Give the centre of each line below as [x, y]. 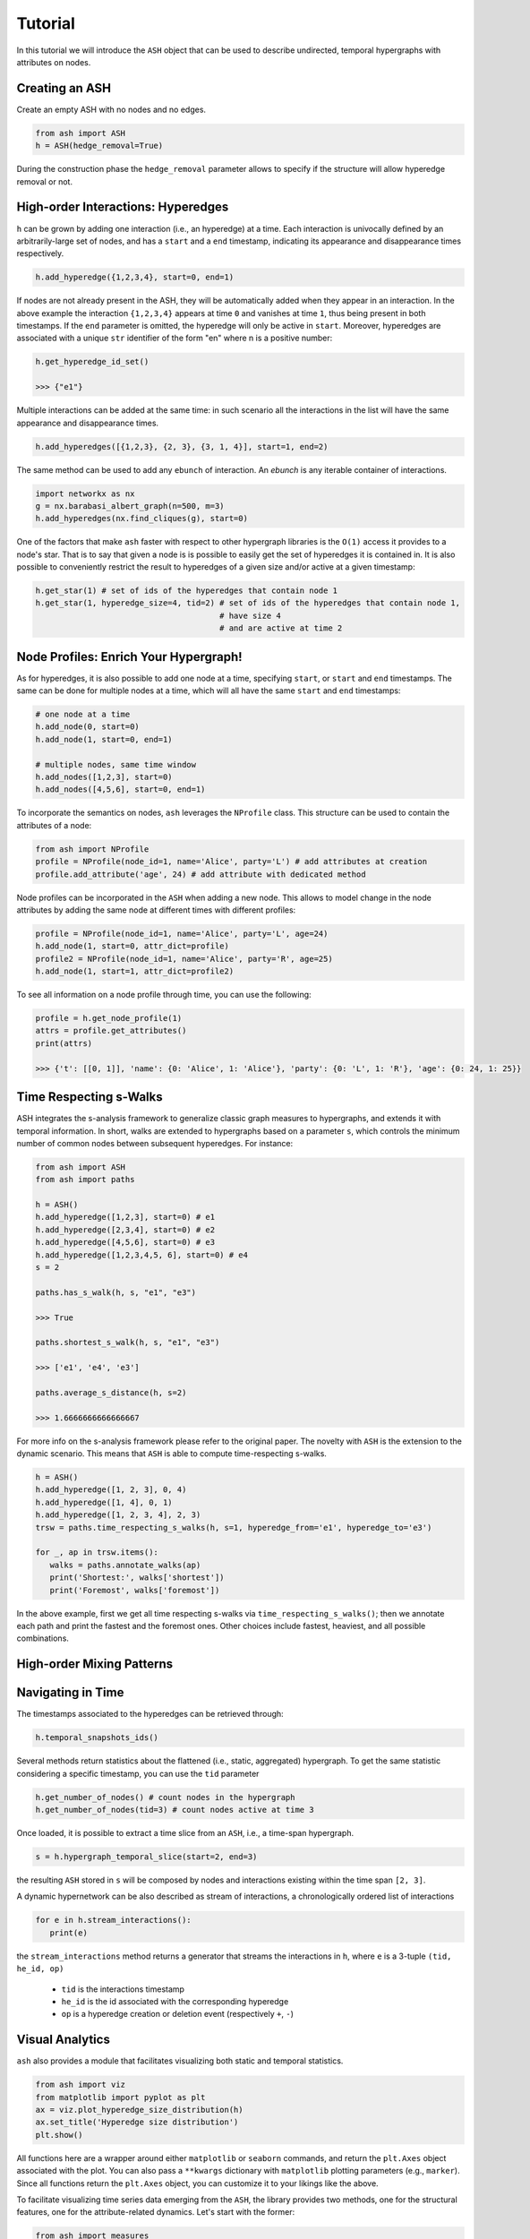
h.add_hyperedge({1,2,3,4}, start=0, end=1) [135, 277]
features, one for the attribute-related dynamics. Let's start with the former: [156, 2212]
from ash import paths [85, 1180]
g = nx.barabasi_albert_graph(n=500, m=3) [130, 506]
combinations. [43, 1638]
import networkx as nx [85, 493]
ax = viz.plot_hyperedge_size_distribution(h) [139, 2110]
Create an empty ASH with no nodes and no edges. [111, 109]
